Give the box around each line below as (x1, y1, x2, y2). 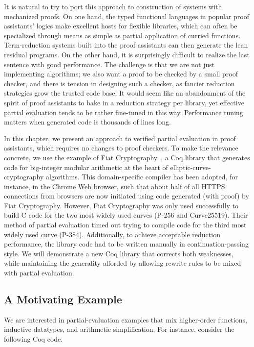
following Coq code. (4, 334, 63, 344)
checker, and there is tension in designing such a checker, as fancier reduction (4, 78, 235, 88)
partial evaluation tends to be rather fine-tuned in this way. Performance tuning (4, 107, 243, 117)
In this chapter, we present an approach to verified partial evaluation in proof (4, 133, 236, 143)
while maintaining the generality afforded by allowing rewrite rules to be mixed (4, 258, 241, 268)
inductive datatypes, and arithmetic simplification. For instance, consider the (4, 324, 234, 334)
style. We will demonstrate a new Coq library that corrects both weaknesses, (4, 248, 233, 258)
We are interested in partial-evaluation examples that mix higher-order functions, (4, 314, 247, 324)
